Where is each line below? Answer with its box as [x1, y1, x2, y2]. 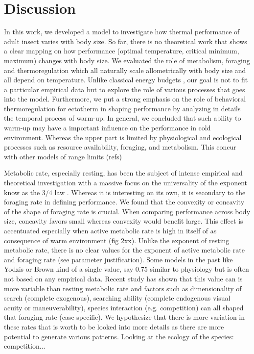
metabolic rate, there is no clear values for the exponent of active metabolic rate [4, 245, 245, 255]
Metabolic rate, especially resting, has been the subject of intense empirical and [4, 168, 243, 178]
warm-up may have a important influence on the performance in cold [4, 123, 211, 133]
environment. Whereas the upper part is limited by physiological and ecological [4, 132, 242, 142]
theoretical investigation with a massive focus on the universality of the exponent [4, 177, 248, 188]
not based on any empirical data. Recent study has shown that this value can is [4, 273, 243, 283]
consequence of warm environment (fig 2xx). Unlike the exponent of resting [4, 235, 230, 245]
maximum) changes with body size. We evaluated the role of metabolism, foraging [4, 55, 250, 65]
